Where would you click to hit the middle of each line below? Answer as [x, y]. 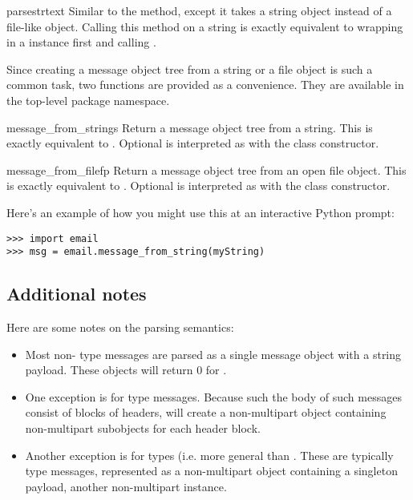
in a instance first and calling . [81, 42]
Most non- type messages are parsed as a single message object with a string [213, 354]
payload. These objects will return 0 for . [126, 370]
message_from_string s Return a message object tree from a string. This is [190, 127]
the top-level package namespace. [88, 100]
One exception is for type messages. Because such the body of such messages [213, 396]
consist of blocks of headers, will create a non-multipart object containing [206, 412]
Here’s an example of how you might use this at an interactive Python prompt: [200, 212]
